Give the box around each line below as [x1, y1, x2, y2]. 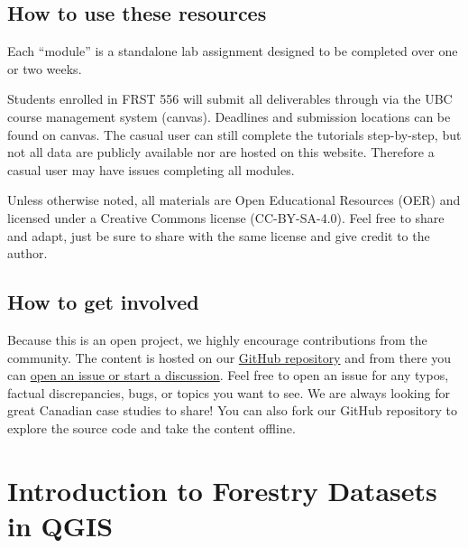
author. [7, 244, 48, 263]
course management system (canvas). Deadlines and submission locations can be [7, 107, 451, 125]
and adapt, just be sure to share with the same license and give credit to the [7, 226, 430, 245]
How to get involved [7, 288, 199, 316]
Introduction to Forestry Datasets [7, 471, 437, 508]
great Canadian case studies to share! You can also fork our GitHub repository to [7, 401, 457, 420]
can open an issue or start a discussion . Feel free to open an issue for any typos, [7, 366, 449, 385]
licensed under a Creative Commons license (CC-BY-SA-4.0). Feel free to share [7, 208, 445, 227]
